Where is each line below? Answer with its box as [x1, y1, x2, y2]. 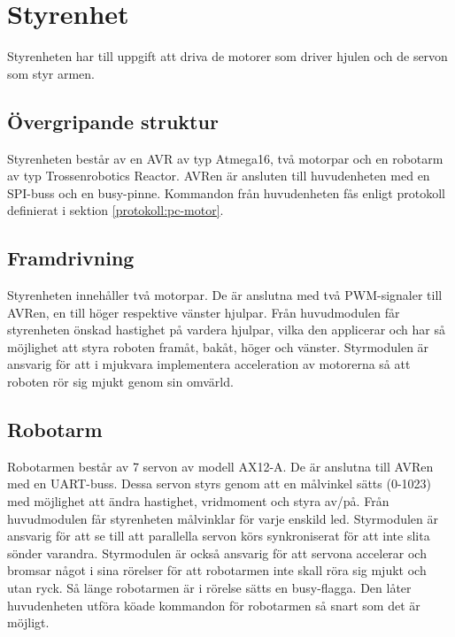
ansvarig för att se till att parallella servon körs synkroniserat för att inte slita [7, 526, 430, 545]
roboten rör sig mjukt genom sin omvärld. [7, 372, 234, 391]
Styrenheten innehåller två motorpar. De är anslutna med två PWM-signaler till [7, 286, 443, 304]
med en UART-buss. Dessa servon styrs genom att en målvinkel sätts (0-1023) [7, 474, 432, 493]
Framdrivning [7, 244, 135, 272]
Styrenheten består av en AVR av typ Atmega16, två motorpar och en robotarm [7, 149, 443, 167]
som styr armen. [7, 64, 95, 82]
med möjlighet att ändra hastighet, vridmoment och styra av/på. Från [7, 492, 389, 510]
